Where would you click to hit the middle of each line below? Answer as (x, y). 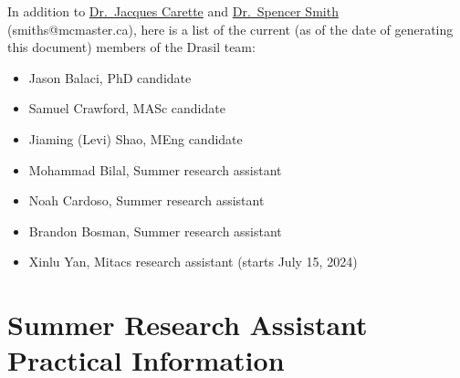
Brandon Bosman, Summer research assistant (155, 231)
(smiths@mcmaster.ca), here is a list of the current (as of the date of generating (230, 29)
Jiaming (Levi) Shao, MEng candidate (136, 138)
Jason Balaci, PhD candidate (110, 77)
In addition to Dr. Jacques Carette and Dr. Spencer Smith (173, 11)
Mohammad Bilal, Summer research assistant (155, 169)
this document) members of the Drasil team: (131, 47)
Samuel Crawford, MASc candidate (127, 108)
